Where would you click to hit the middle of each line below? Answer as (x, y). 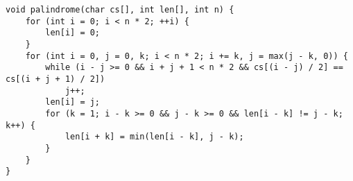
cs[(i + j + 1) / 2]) (55, 79)
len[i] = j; (73, 102)
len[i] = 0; (73, 33)
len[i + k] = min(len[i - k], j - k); (154, 137)
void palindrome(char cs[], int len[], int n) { (120, 10)
